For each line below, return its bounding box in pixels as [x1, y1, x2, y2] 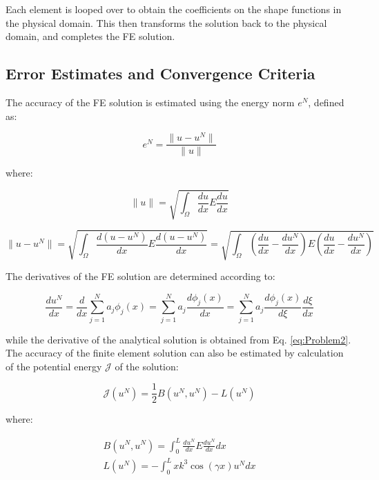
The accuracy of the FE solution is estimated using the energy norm [6, 94, 295, 109]
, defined [308, 94, 344, 109]
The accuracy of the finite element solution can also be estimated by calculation [6, 346, 344, 360]
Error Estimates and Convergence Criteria [6, 63, 315, 84]
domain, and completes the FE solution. [6, 29, 175, 43]
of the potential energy [6, 359, 102, 373]
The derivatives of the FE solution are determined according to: [6, 269, 275, 283]
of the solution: [115, 359, 179, 373]
